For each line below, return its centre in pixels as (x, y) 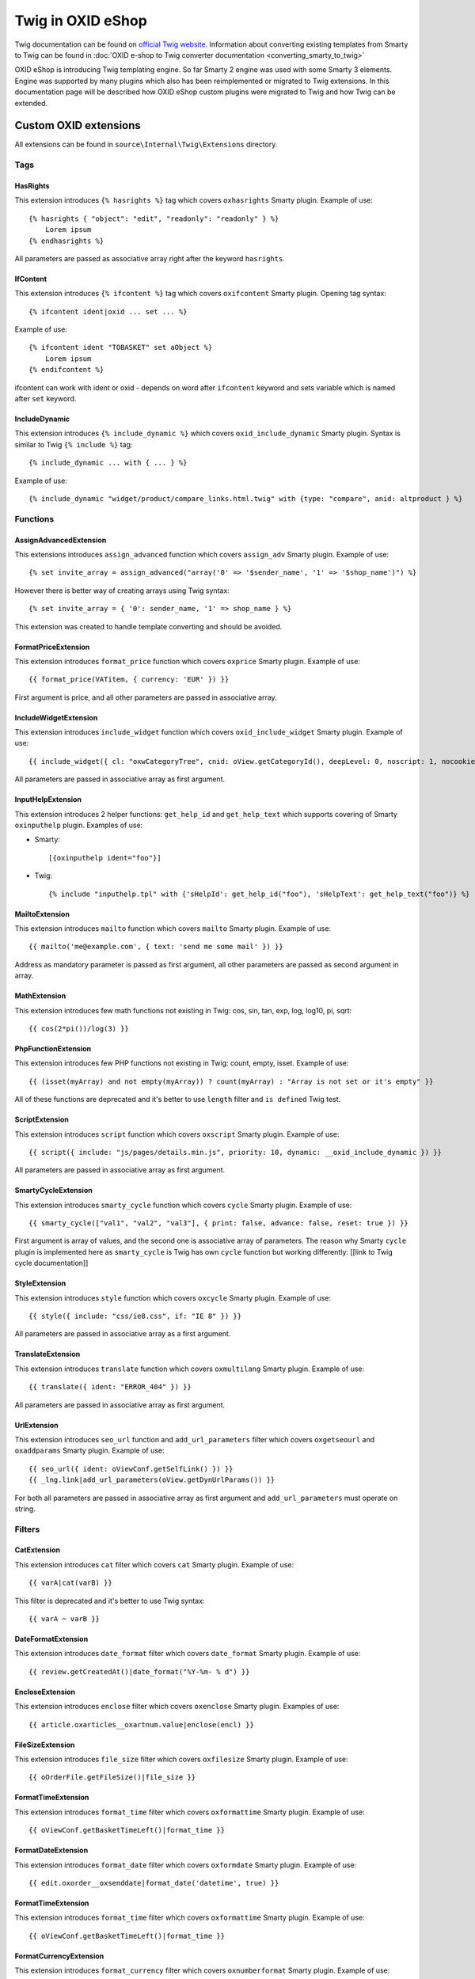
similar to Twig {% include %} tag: (74, 444)
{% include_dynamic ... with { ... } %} (108, 463)
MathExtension (40, 996)
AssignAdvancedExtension (61, 540)
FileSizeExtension (45, 1745)
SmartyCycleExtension (53, 1191)
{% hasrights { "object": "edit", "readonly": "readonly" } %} (154, 218)
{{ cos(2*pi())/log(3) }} (79, 1028)
